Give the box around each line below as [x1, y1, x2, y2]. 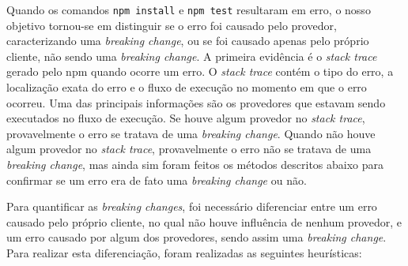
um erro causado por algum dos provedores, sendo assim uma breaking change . [6, 229, 387, 245]
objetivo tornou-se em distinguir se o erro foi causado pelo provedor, [6, 17, 337, 33]
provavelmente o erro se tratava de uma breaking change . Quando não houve [6, 125, 376, 141]
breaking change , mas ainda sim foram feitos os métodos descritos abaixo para [6, 156, 384, 172]
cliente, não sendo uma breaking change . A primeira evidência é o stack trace [6, 47, 377, 64]
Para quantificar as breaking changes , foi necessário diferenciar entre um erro [6, 198, 377, 215]
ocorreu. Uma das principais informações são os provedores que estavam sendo [6, 94, 386, 111]
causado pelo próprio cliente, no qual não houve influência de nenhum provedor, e [6, 213, 402, 230]
